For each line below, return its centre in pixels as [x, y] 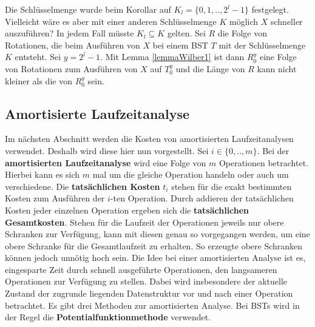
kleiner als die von [39, 80]
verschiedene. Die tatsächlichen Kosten [83, 186]
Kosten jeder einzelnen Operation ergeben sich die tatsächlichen [127, 210]
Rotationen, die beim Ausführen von [73, 45]
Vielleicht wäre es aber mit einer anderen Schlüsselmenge [111, 21]
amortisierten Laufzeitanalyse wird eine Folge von [106, 162]
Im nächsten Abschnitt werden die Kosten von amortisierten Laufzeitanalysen [149, 139]
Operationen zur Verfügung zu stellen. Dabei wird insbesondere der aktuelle [146, 281]
